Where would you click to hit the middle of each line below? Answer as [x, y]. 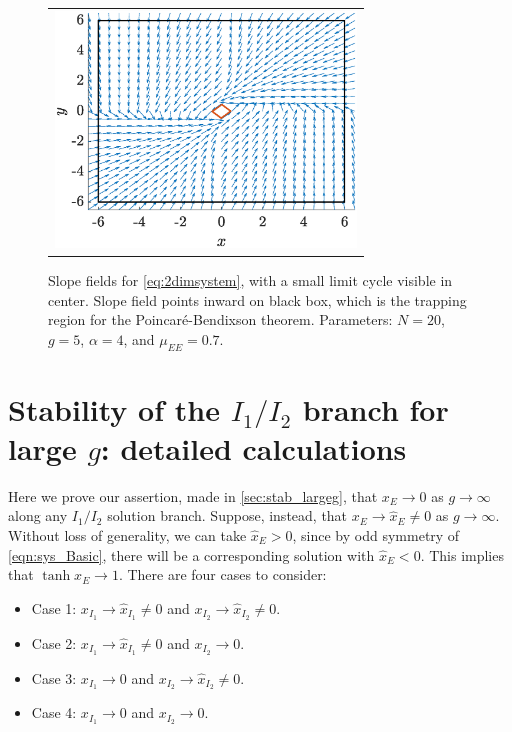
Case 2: [54, 642]
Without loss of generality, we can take [127, 535]
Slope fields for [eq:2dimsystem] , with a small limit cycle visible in [250, 279]
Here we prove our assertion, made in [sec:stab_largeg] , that [193, 495]
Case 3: [54, 677]
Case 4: [54, 712]
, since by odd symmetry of [376, 535]
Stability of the [114, 408]
